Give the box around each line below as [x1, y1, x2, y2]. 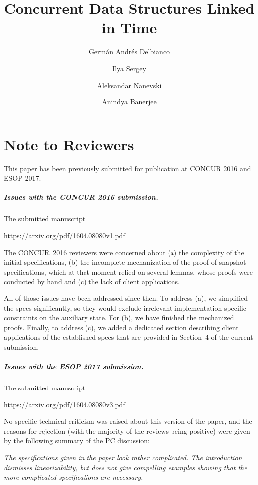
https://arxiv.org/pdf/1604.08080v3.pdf [4, 399, 125, 409]
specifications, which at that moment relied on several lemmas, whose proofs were [4, 266, 253, 277]
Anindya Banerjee [102, 97, 157, 107]
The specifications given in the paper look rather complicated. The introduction [4, 452, 242, 463]
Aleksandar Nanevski [97, 80, 162, 90]
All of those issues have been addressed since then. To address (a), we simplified [4, 292, 248, 303]
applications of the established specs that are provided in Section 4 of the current [4, 332, 253, 342]
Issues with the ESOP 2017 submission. [4, 361, 144, 372]
